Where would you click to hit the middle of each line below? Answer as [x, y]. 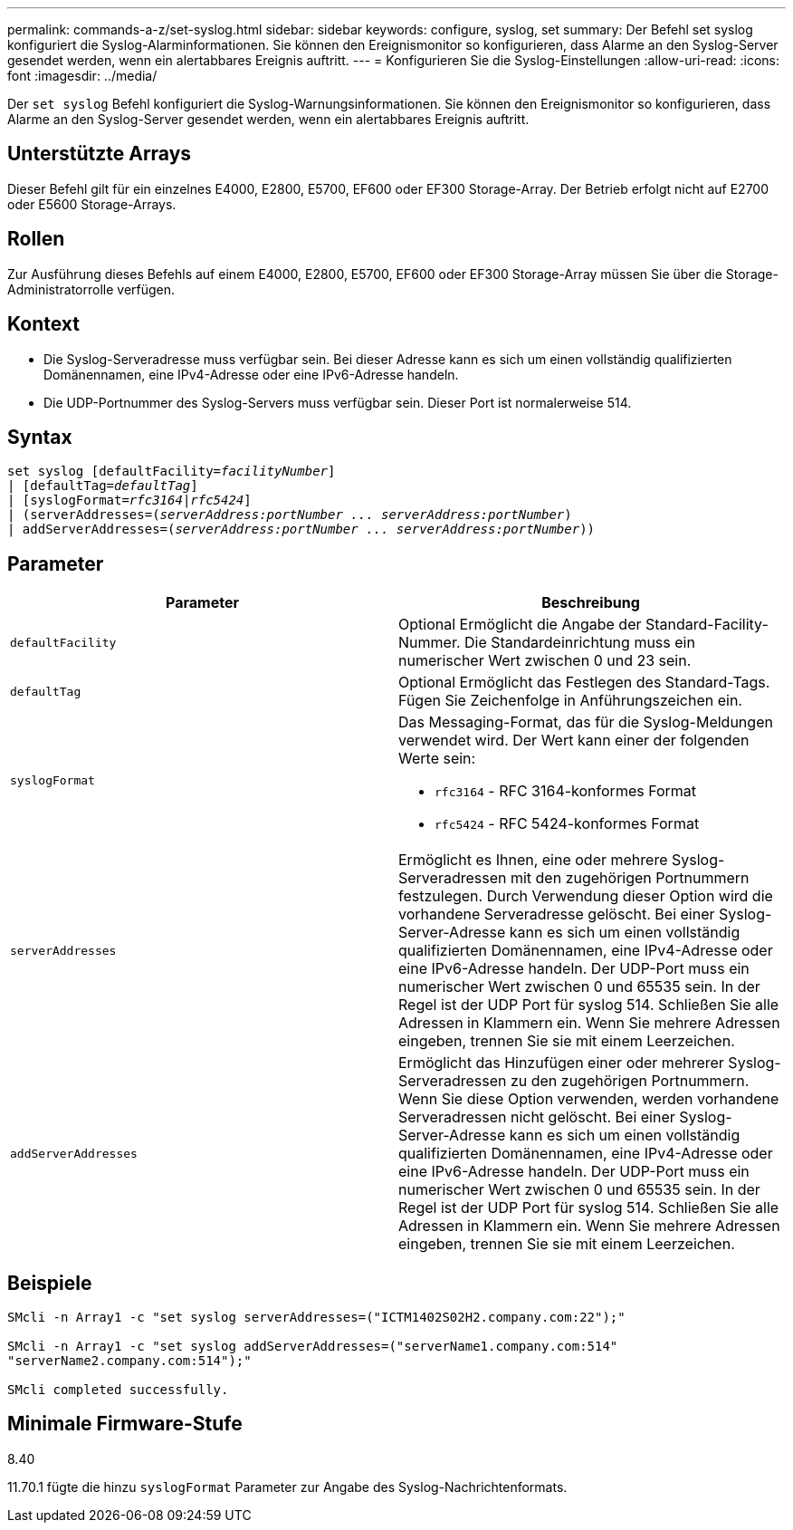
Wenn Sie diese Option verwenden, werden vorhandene [589, 1099]
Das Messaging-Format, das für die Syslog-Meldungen [586, 722]
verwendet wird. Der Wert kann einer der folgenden [574, 741]
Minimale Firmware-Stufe [125, 1424]
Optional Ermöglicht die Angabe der [520, 625]
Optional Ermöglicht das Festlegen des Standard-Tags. [584, 683]
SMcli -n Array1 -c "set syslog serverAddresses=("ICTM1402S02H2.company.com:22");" [316, 1318]
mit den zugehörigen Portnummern [630, 878]
